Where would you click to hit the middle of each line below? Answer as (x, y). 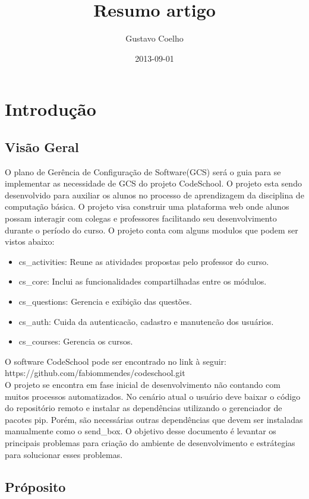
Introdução (51, 109)
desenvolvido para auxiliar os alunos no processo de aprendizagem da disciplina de (154, 195)
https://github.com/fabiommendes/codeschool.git (95, 373)
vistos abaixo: (30, 241)
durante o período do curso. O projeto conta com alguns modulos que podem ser (152, 230)
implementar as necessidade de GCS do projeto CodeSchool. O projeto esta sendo (153, 183)
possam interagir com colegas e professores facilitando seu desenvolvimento (141, 218)
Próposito (35, 486)
